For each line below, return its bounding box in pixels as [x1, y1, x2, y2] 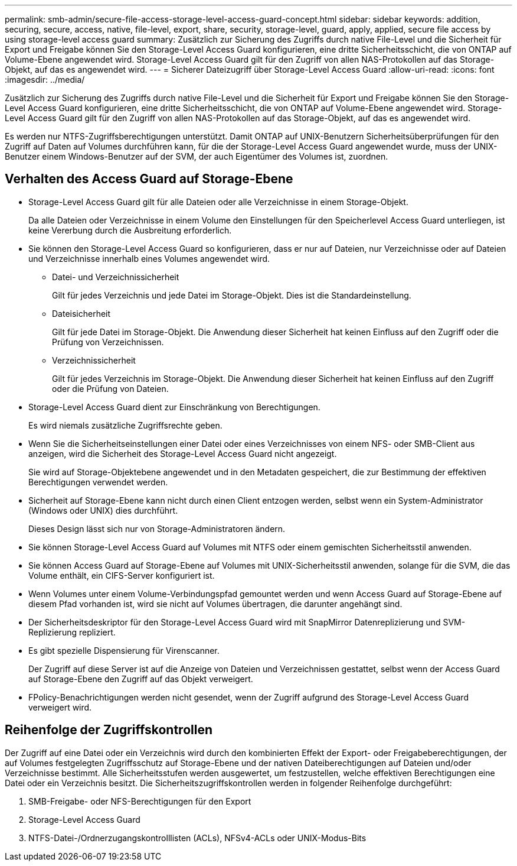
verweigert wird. [28, 702, 92, 712]
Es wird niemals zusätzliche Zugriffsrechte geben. [28, 420, 222, 430]
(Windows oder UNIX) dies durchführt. [28, 505, 178, 515]
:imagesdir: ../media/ [5, 74, 85, 85]
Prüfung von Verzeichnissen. [52, 336, 164, 347]
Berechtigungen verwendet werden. [28, 476, 168, 487]
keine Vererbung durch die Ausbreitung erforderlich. [28, 225, 232, 235]
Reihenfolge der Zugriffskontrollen [5, 722, 212, 738]
